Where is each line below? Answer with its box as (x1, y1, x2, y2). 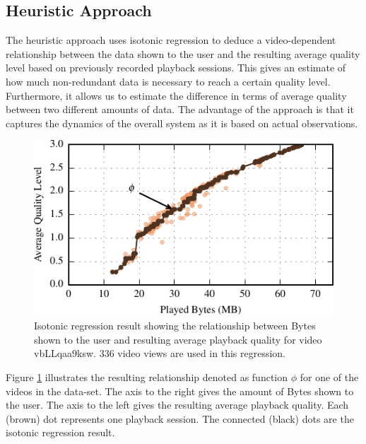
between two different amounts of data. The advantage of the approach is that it (6, 102, 354, 117)
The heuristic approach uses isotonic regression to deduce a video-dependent (6, 33, 336, 47)
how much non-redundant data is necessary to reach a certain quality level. (6, 74, 331, 88)
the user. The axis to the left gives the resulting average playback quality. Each (6, 397, 349, 412)
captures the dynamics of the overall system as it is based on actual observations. (6, 115, 358, 130)
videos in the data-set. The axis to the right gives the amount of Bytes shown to (6, 383, 354, 398)
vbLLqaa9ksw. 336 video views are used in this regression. (34, 346, 286, 361)
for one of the (300, 370, 359, 385)
